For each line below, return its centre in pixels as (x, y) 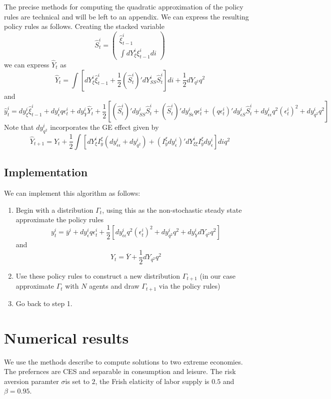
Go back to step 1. (44, 303)
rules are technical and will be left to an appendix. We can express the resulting (126, 16)
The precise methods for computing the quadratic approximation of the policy (124, 6)
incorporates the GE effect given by (104, 127)
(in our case (218, 276)
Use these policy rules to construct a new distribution (98, 276)
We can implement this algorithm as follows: (72, 193)
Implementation (46, 172)
